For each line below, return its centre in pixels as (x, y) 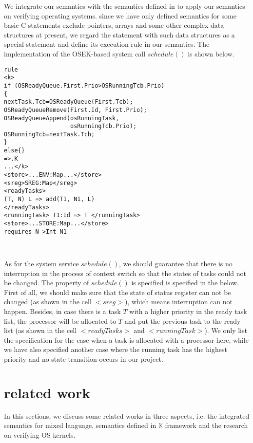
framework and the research (206, 425)
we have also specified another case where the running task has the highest (116, 349)
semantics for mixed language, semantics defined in (80, 425)
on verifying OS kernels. (40, 434)
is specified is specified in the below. (185, 283)
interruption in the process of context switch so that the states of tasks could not (125, 273)
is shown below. (211, 53)
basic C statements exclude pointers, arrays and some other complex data (114, 25)
